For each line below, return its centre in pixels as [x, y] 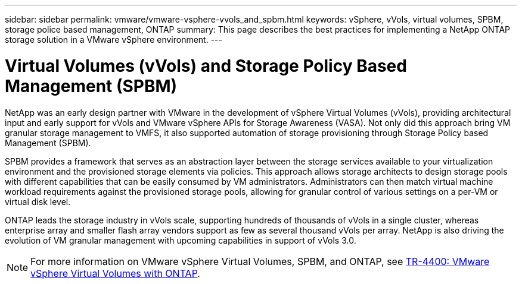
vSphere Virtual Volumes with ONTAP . [115, 273]
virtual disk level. [38, 201]
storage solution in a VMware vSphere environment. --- [114, 40]
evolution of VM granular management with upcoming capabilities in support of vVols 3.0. [181, 240]
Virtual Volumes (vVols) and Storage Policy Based [206, 66]
